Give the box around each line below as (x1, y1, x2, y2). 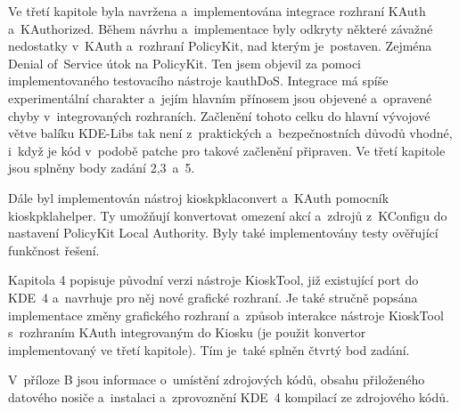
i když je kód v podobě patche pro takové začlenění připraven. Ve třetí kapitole (8, 141, 446, 159)
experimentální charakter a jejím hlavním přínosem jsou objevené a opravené (8, 88, 432, 107)
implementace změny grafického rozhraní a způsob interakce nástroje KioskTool (8, 305, 444, 324)
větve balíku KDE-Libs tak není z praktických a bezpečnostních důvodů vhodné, (8, 124, 453, 142)
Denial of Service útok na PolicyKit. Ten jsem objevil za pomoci (8, 53, 362, 72)
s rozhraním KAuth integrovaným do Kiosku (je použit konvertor (8, 323, 366, 342)
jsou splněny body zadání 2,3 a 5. (8, 158, 195, 177)
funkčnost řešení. (8, 240, 100, 259)
